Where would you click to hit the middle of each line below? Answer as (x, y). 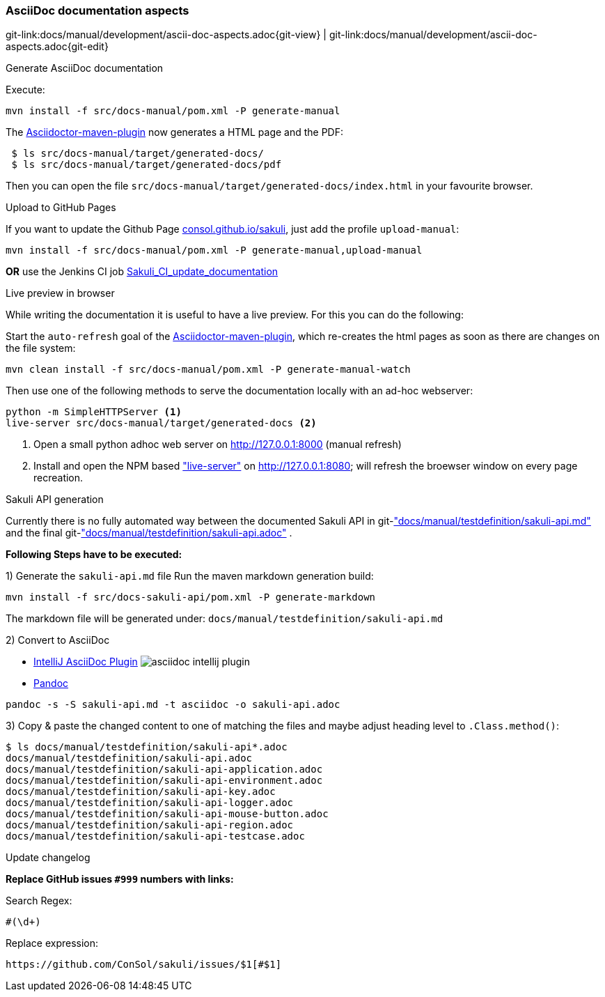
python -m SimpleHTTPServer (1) (94, 412)
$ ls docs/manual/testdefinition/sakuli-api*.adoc (147, 747)
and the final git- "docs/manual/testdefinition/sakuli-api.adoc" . (149, 533)
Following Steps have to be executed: (94, 555)
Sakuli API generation (55, 500)
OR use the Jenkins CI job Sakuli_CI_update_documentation (142, 272)
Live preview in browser (60, 293)
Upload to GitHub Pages (61, 208)
